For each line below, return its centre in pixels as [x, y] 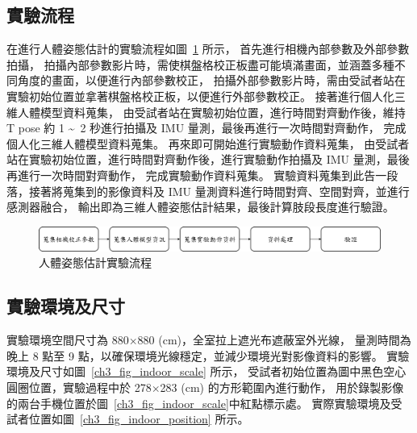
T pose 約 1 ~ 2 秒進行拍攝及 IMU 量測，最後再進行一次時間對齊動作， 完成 [206, 128]
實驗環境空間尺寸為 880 [68, 340]
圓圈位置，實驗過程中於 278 [79, 387]
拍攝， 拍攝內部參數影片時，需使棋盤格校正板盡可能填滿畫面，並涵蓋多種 [200, 64]
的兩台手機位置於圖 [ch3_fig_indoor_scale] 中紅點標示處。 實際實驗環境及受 [204, 403]
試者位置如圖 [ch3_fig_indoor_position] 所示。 [128, 419]
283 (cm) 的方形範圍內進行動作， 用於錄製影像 [282, 387]
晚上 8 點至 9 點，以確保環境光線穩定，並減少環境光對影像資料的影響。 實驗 [208, 355]
